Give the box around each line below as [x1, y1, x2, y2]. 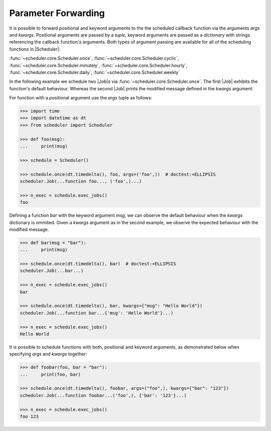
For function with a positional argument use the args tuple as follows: [9, 95, 153, 101]
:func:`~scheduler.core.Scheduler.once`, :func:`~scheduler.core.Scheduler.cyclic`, [9, 55, 179, 61]
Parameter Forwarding [9, 8, 105, 19]
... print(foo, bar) [20, 371, 81, 377]
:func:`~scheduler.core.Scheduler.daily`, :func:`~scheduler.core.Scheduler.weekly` [9, 69, 180, 75]
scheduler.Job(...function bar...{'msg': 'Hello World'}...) [20, 310, 174, 316]
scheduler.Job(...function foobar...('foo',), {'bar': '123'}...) [20, 392, 187, 398]
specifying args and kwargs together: [9, 351, 87, 357]
